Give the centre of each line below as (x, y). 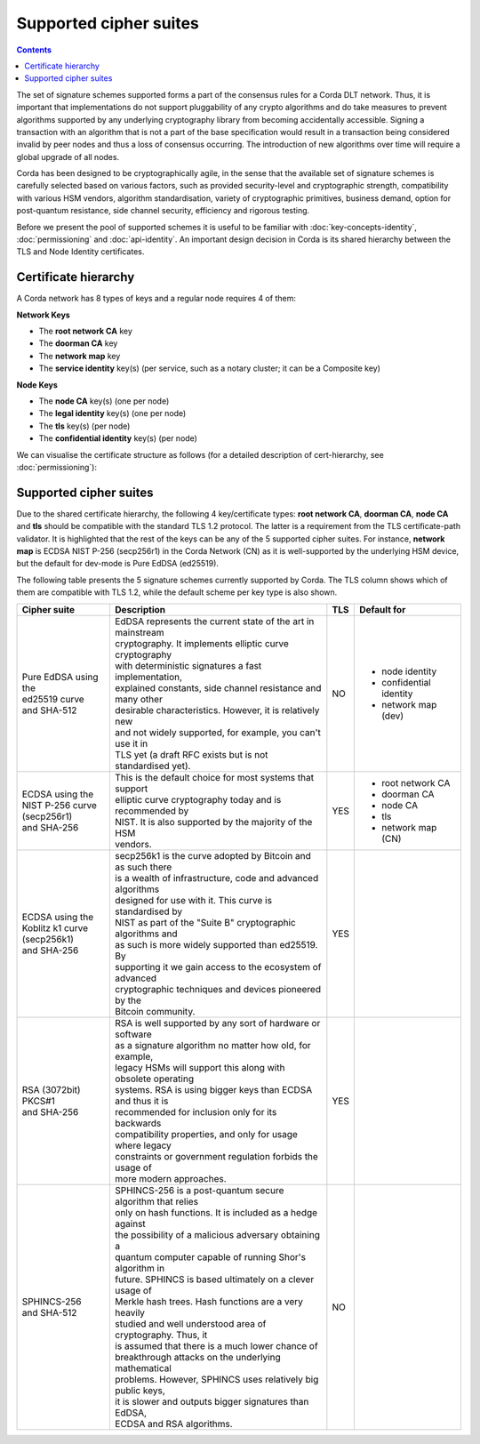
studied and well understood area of (191, 1323)
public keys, (140, 1390)
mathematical (144, 1368)
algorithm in (140, 1268)
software (134, 1034)
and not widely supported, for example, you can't (218, 732)
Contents (34, 50)
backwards (138, 1123)
